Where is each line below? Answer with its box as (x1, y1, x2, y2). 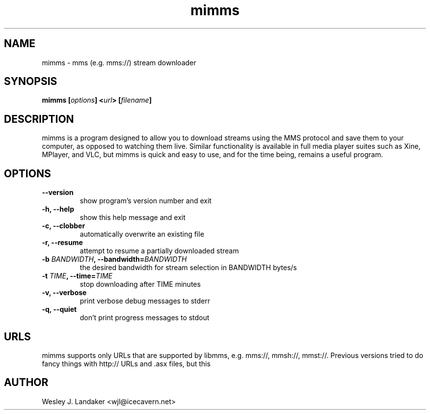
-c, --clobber (42, 221, 85, 230)
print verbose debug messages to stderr (80, 297, 211, 305)
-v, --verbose (42, 288, 87, 297)
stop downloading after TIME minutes (80, 280, 201, 289)
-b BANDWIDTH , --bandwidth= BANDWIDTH (42, 255, 187, 264)
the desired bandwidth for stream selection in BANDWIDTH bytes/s (80, 263, 297, 272)
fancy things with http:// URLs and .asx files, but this (42, 359, 211, 368)
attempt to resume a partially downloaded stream (80, 247, 239, 255)
